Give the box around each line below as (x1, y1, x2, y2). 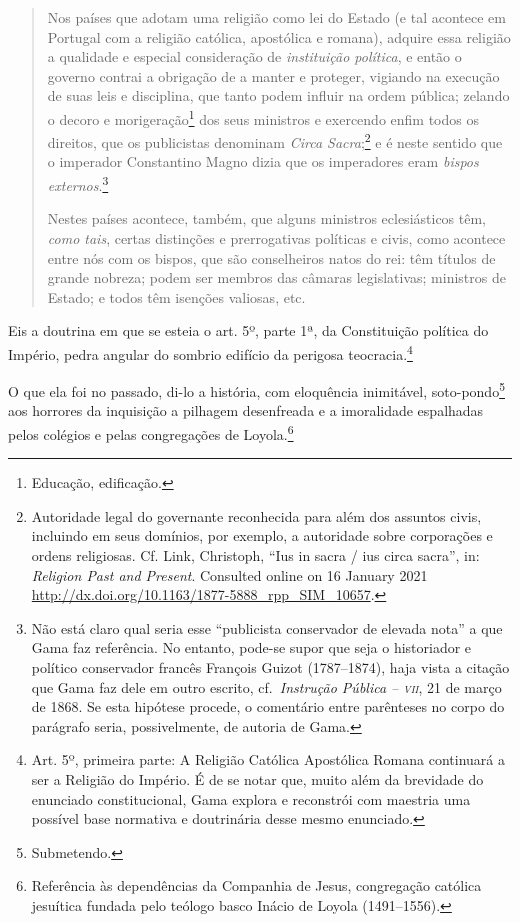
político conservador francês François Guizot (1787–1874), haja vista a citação (31, 656, 510, 677)
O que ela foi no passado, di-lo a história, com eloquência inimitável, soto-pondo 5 (8, 378, 505, 401)
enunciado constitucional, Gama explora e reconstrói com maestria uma (31, 788, 471, 809)
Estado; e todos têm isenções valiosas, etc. (47, 286, 306, 307)
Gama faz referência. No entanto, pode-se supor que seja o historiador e (31, 637, 472, 658)
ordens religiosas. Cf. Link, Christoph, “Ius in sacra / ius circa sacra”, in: (31, 545, 480, 565)
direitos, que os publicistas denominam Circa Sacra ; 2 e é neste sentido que (47, 129, 503, 152)
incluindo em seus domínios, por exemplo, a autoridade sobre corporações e (31, 525, 493, 546)
